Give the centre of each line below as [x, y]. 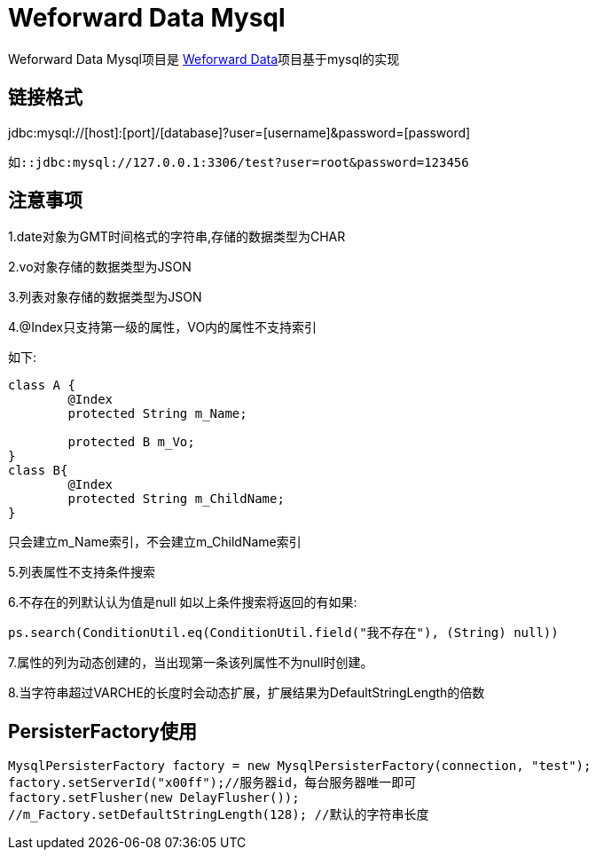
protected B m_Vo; [131, 442]
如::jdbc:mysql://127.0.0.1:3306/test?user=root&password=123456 [239, 162]
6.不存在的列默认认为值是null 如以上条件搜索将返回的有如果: [183, 602]
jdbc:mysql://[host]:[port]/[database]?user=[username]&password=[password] [239, 132]
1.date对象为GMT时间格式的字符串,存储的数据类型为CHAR [177, 237]
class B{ [38, 471]
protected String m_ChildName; [176, 499]
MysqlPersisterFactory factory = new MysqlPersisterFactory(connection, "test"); [300, 766]
